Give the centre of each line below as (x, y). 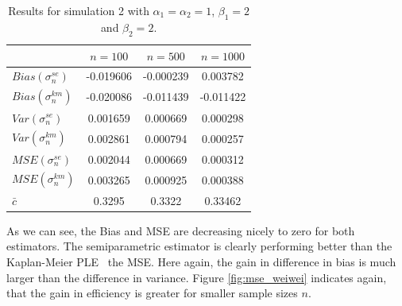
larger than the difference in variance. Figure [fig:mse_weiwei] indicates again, (197, 277)
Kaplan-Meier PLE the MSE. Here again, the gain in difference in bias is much (201, 261)
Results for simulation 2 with (79, 10)
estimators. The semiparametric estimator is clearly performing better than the (199, 246)
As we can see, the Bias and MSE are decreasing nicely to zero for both (181, 230)
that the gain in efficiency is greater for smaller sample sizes (152, 293)
